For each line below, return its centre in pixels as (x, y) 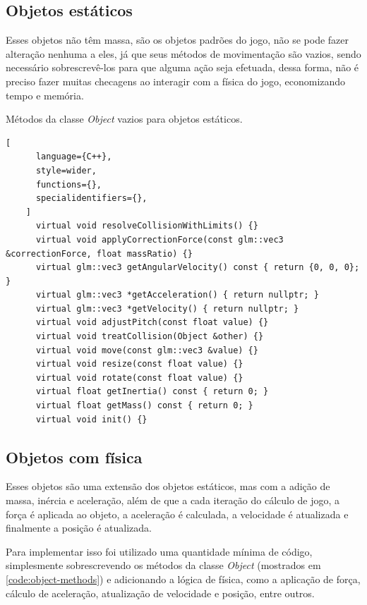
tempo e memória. (45, 95)
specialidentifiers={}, (91, 198)
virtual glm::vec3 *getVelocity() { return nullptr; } (167, 308)
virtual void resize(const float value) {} (139, 364)
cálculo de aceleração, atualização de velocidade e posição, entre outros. (160, 593)
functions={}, (69, 184)
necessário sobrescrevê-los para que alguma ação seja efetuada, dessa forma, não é (182, 67)
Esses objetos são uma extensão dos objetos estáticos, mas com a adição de (168, 486)
